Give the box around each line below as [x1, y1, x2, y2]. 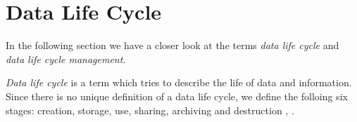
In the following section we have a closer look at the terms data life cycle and [6, 38, 339, 53]
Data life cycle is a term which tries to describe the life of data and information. [6, 75, 352, 90]
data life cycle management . [6, 51, 126, 66]
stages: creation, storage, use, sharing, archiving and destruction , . [6, 102, 294, 117]
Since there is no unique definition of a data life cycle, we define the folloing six [6, 88, 348, 103]
